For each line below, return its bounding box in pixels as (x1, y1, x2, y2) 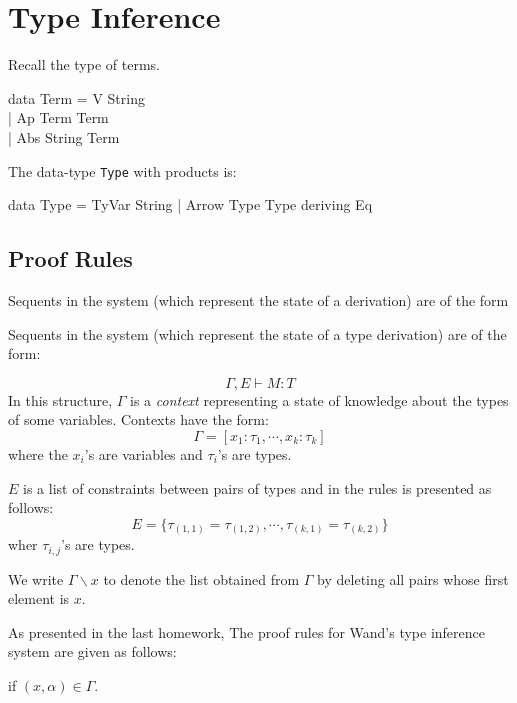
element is (8, 588, 70, 609)
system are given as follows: (8, 641, 177, 662)
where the (8, 443, 68, 464)
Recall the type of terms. (8, 54, 160, 75)
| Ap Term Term (8, 107, 109, 128)
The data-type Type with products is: (8, 160, 237, 181)
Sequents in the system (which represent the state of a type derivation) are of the (8, 323, 507, 344)
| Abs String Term (8, 126, 120, 147)
